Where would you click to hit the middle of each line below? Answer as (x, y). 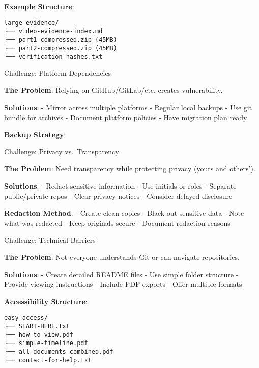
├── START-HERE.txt (37, 326)
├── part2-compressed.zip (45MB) (61, 48)
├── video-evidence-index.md (53, 31)
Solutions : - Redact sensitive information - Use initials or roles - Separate (120, 186)
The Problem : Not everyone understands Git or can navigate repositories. (122, 257)
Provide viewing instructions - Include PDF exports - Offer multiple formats (123, 284)
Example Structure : (39, 6)
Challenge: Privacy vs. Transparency (62, 151)
